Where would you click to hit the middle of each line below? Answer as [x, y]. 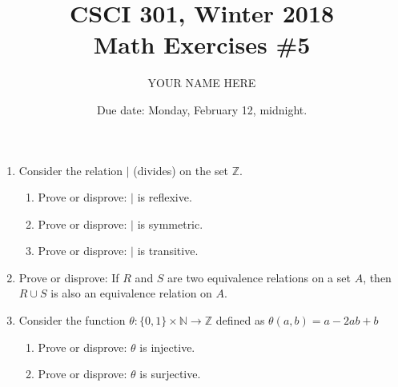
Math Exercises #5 [202, 44]
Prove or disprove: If [69, 277]
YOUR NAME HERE [202, 83]
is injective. [167, 347]
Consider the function [72, 320]
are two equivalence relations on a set [259, 277]
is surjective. [170, 374]
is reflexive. [165, 197]
